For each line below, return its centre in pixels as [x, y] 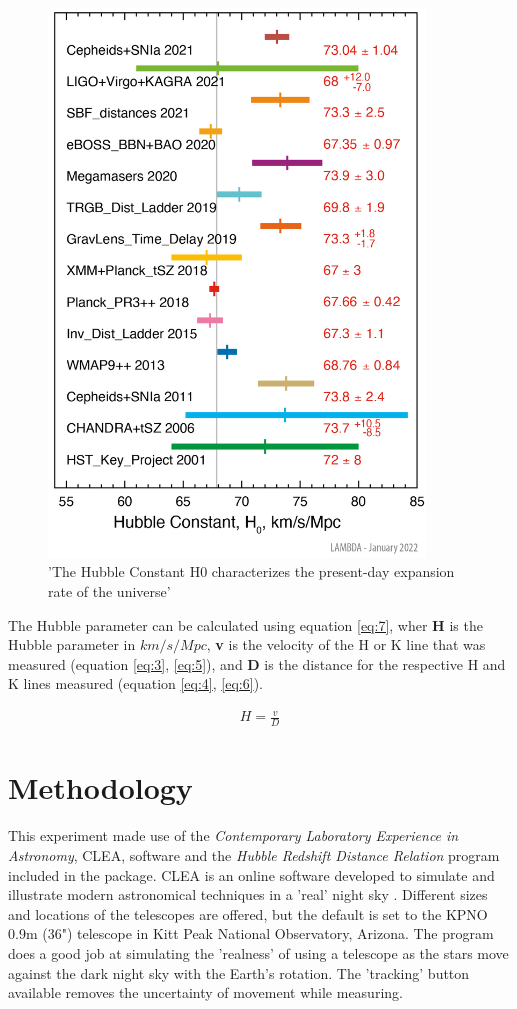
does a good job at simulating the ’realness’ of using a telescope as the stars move [258, 952]
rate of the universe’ [109, 590]
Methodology [100, 787]
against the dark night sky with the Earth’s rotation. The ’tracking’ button [239, 972]
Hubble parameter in [72, 644]
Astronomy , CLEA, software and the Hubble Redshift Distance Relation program [254, 854]
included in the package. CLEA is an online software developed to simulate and [251, 874]
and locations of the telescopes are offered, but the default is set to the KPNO [248, 913]
